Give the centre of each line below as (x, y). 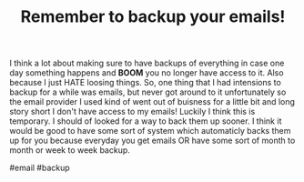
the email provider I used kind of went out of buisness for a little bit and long (152, 102)
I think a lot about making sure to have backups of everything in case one (147, 63)
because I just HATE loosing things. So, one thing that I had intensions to (146, 83)
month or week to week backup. (70, 150)
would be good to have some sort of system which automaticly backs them (150, 131)
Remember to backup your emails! (153, 17)
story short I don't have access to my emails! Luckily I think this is (132, 112)
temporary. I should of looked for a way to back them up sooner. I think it (146, 121)
